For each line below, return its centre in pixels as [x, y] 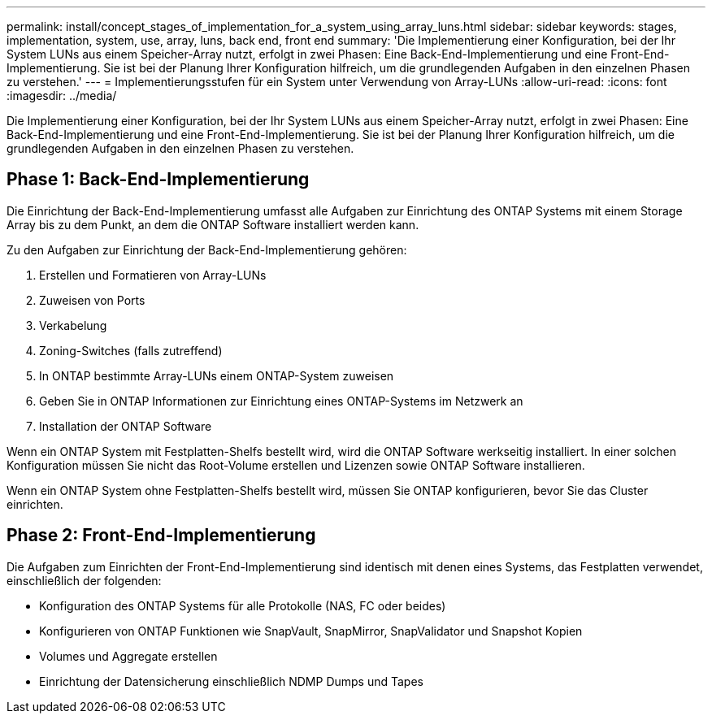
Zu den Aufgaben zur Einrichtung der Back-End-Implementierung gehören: [207, 249]
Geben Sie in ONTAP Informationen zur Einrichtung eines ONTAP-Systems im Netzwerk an [281, 401]
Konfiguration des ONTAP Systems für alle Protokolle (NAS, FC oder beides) [243, 605]
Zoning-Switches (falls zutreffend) [131, 350]
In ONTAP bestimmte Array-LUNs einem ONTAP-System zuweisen [217, 375]
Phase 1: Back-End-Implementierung [158, 180]
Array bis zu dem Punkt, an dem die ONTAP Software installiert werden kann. [213, 224]
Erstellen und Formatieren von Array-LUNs [153, 275]
